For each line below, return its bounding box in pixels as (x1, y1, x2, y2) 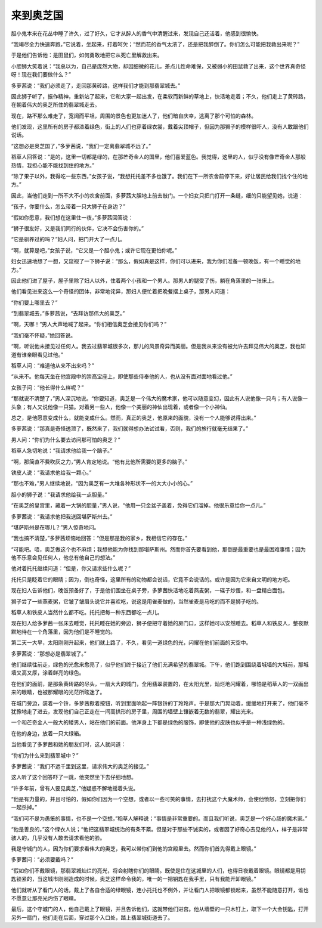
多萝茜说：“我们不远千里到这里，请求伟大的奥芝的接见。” (11, 762, 149, 769)
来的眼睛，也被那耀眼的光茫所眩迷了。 (11, 689, 106, 696)
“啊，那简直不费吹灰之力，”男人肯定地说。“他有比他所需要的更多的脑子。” (11, 458, 188, 465)
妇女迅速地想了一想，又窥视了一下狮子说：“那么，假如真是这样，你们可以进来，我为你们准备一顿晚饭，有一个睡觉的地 (11, 258, 301, 265)
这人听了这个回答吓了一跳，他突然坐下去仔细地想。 (11, 774, 137, 781)
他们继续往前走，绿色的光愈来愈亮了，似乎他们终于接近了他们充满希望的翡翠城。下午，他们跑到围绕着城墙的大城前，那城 (11, 661, 309, 668)
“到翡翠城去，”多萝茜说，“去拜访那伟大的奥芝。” (11, 310, 125, 317)
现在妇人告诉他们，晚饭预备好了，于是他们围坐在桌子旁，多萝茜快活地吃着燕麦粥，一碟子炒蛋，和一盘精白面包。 (11, 587, 288, 594)
